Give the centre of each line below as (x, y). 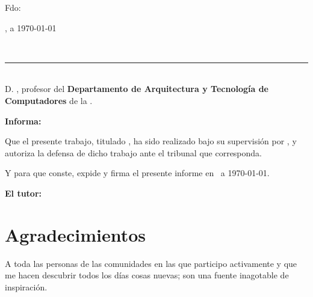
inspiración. (26, 286)
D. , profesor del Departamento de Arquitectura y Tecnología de (137, 89)
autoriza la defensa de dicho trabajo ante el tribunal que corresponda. (133, 152)
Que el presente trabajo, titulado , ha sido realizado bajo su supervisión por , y (151, 141)
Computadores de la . (49, 100)
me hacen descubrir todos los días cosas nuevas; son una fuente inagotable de (147, 275)
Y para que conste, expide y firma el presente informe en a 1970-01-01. (137, 173)
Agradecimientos (76, 234)
